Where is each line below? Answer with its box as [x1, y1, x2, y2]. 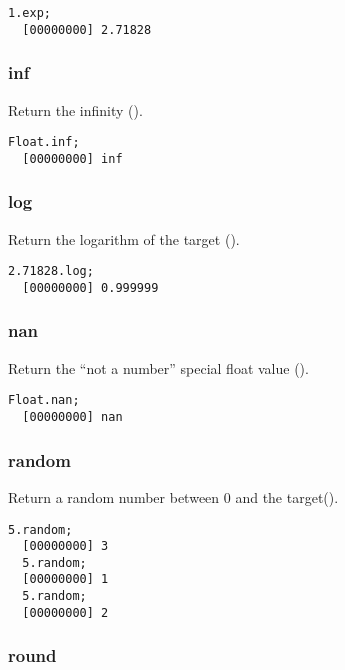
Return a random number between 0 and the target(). [8, 486, 339, 507]
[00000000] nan [22, 410, 123, 425]
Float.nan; [8, 393, 80, 408]
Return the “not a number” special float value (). [8, 357, 309, 378]
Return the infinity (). [8, 99, 143, 120]
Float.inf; [8, 135, 80, 150]
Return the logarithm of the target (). [8, 228, 240, 249]
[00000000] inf [22, 151, 123, 166]
